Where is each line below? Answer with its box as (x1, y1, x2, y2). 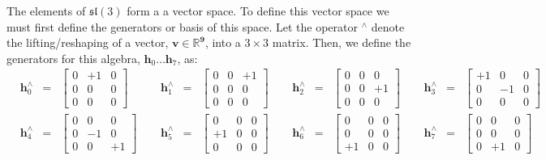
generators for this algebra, (6, 49, 140, 66)
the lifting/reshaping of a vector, (6, 34, 169, 51)
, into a (204, 34, 241, 51)
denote (371, 18, 405, 35)
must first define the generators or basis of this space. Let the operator (6, 18, 358, 35)
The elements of (6, 2, 86, 19)
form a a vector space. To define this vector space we (127, 2, 389, 19)
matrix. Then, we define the (272, 34, 411, 51)
